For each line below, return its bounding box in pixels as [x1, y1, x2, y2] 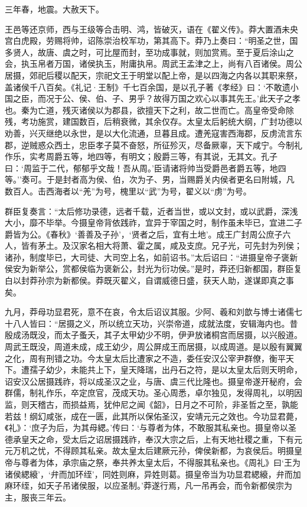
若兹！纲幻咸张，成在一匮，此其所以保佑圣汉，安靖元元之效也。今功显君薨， [5, 409, 302, 422]
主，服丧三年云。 [5, 490, 71, 503]
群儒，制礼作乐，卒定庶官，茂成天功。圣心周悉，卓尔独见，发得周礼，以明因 [5, 386, 302, 399]
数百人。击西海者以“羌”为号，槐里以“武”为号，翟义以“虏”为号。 [5, 184, 252, 197]
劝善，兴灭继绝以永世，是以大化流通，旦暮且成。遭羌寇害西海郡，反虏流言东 [5, 126, 302, 139]
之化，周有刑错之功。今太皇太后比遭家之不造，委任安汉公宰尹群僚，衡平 [5, 352, 286, 364]
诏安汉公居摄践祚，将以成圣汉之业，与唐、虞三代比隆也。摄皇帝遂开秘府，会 [5, 375, 302, 387]
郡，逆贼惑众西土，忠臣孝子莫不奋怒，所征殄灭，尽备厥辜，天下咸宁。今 [5, 138, 286, 151]
